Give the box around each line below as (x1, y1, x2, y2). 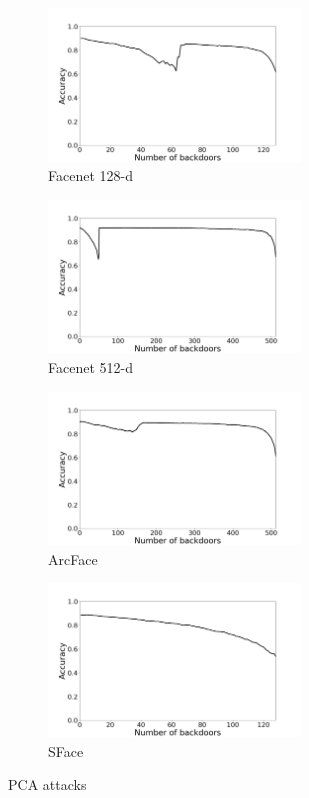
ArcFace (48, 548, 98, 569)
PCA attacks (8, 774, 87, 795)
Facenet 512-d (48, 356, 133, 377)
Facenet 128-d (48, 165, 133, 186)
